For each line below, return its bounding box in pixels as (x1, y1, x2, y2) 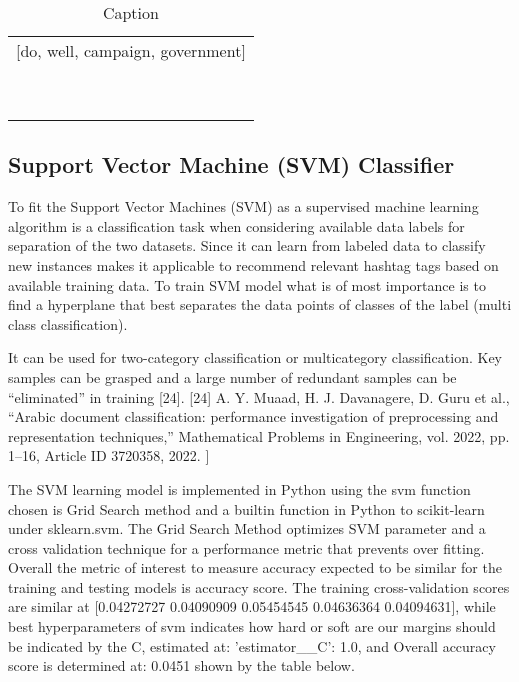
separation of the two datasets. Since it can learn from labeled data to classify (8, 235, 486, 256)
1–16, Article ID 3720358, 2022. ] (8, 445, 210, 466)
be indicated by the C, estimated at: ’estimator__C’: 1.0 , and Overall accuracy (8, 635, 496, 656)
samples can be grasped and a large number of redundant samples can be (8, 366, 457, 387)
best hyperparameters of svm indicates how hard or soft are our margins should (8, 616, 496, 637)
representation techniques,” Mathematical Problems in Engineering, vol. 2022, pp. (8, 425, 510, 446)
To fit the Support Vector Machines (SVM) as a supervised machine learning (8, 196, 479, 217)
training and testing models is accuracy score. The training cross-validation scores (8, 576, 510, 597)
